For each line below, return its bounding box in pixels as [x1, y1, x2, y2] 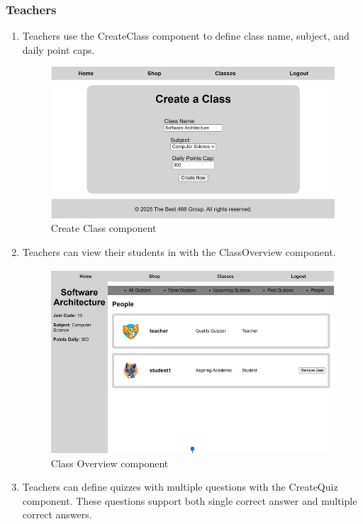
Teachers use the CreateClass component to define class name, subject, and [22, 28, 350, 43]
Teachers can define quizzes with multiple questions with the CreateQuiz [22, 479, 338, 494]
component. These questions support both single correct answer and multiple [22, 493, 357, 508]
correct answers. [22, 507, 92, 522]
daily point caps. [22, 42, 95, 57]
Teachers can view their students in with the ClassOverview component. [22, 245, 336, 260]
